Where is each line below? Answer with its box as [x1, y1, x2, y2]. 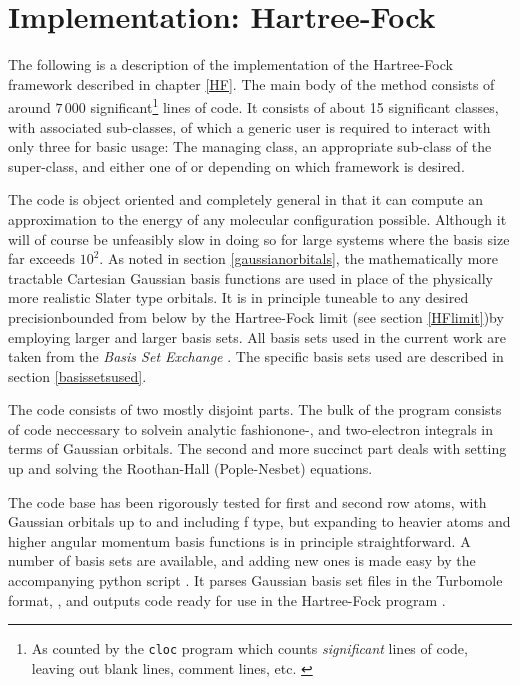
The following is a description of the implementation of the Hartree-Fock [8, 54, 453, 75]
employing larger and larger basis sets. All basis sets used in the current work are [8, 326, 506, 347]
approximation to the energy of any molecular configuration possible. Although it [8, 208, 507, 229]
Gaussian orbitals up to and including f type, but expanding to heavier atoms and [8, 511, 511, 532]
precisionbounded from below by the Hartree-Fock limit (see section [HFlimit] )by [8, 306, 504, 327]
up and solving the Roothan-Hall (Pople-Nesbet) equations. [8, 458, 373, 479]
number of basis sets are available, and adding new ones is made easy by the [8, 550, 476, 571]
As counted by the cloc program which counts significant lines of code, [31, 638, 468, 659]
